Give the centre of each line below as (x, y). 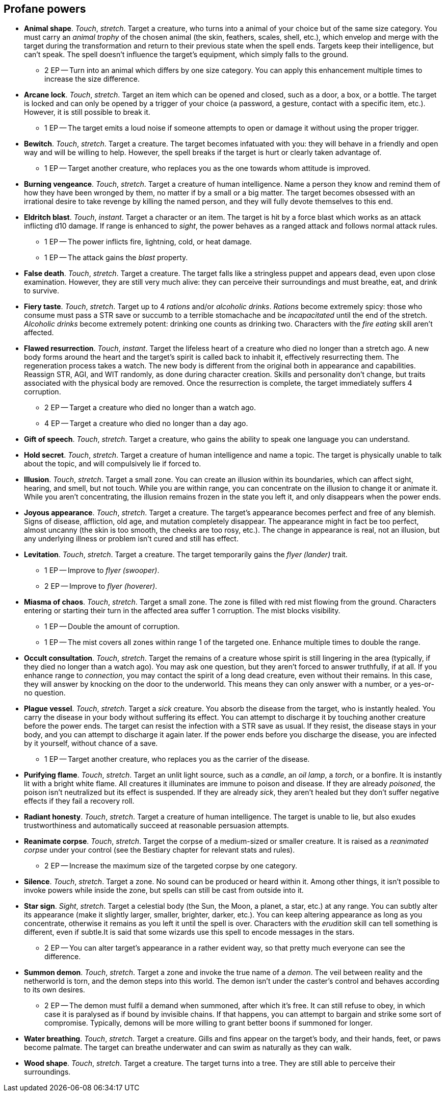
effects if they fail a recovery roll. (79, 801)
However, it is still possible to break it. (87, 112)
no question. (45, 693)
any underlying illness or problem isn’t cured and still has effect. (131, 539)
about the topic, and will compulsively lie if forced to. (113, 464)
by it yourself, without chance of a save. (91, 743)
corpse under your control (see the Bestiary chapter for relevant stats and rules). (160, 850)
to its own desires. (55, 990)
